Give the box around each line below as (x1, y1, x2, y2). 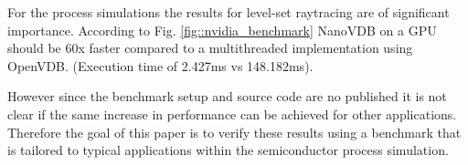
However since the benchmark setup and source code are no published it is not (7, 87, 447, 106)
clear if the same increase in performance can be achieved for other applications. (7, 104, 457, 123)
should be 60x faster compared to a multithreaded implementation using (7, 38, 413, 57)
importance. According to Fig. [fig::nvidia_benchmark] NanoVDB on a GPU (7, 20, 437, 39)
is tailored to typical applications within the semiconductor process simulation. (7, 140, 449, 160)
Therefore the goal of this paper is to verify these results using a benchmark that (7, 122, 462, 141)
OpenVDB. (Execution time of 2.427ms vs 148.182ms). (7, 56, 314, 75)
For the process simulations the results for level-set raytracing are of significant (7, 3, 450, 21)
